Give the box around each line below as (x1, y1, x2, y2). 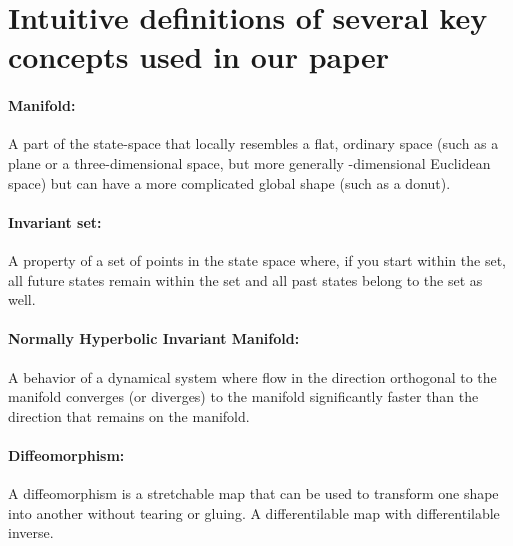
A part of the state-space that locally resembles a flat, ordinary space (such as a (8, 133, 499, 154)
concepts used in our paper (8, 36, 390, 77)
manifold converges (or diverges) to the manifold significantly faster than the (8, 386, 479, 407)
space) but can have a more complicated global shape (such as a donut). (8, 172, 451, 193)
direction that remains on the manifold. (8, 405, 250, 426)
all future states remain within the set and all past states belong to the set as (8, 269, 483, 290)
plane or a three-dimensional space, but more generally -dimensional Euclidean (8, 152, 491, 173)
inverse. (8, 522, 54, 543)
